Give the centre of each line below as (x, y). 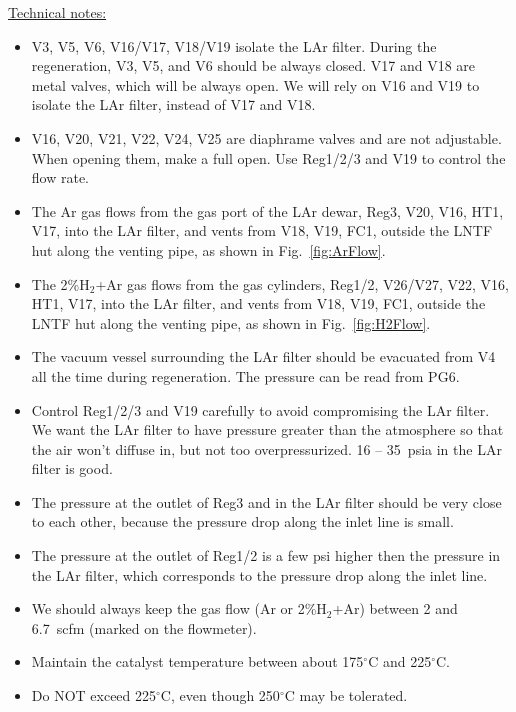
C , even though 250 (220, 695)
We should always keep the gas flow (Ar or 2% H (179, 608)
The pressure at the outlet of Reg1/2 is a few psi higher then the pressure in (266, 555)
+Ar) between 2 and (395, 608)
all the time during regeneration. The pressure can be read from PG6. (245, 375)
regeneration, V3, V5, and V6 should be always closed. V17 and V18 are (253, 65)
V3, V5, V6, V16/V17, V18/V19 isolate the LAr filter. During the (234, 45)
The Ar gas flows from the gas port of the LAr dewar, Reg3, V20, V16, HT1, (267, 210)
